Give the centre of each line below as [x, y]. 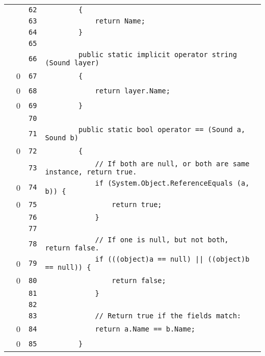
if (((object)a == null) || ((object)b [172, 259]
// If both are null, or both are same [172, 164]
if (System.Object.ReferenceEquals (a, [172, 183]
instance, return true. [91, 172]
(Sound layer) [72, 63]
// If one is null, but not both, [162, 240]
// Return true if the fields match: [168, 316]
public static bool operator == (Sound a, [162, 130]
